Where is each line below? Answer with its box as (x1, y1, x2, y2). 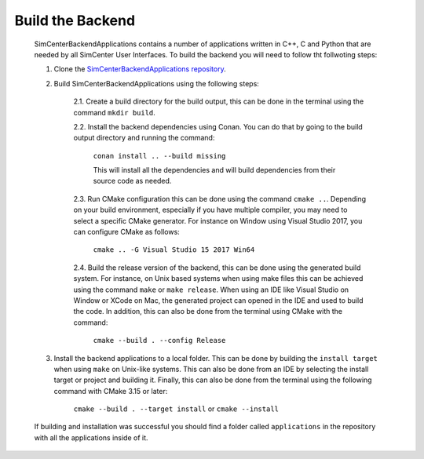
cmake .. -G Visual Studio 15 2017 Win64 (93, 246, 255, 254)
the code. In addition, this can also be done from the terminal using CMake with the (73, 307, 343, 316)
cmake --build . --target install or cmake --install (73, 404, 279, 413)
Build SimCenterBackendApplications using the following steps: (53, 78, 259, 88)
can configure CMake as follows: (73, 228, 180, 237)
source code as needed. (93, 177, 172, 186)
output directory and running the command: (73, 133, 215, 143)
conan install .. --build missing (93, 151, 226, 160)
